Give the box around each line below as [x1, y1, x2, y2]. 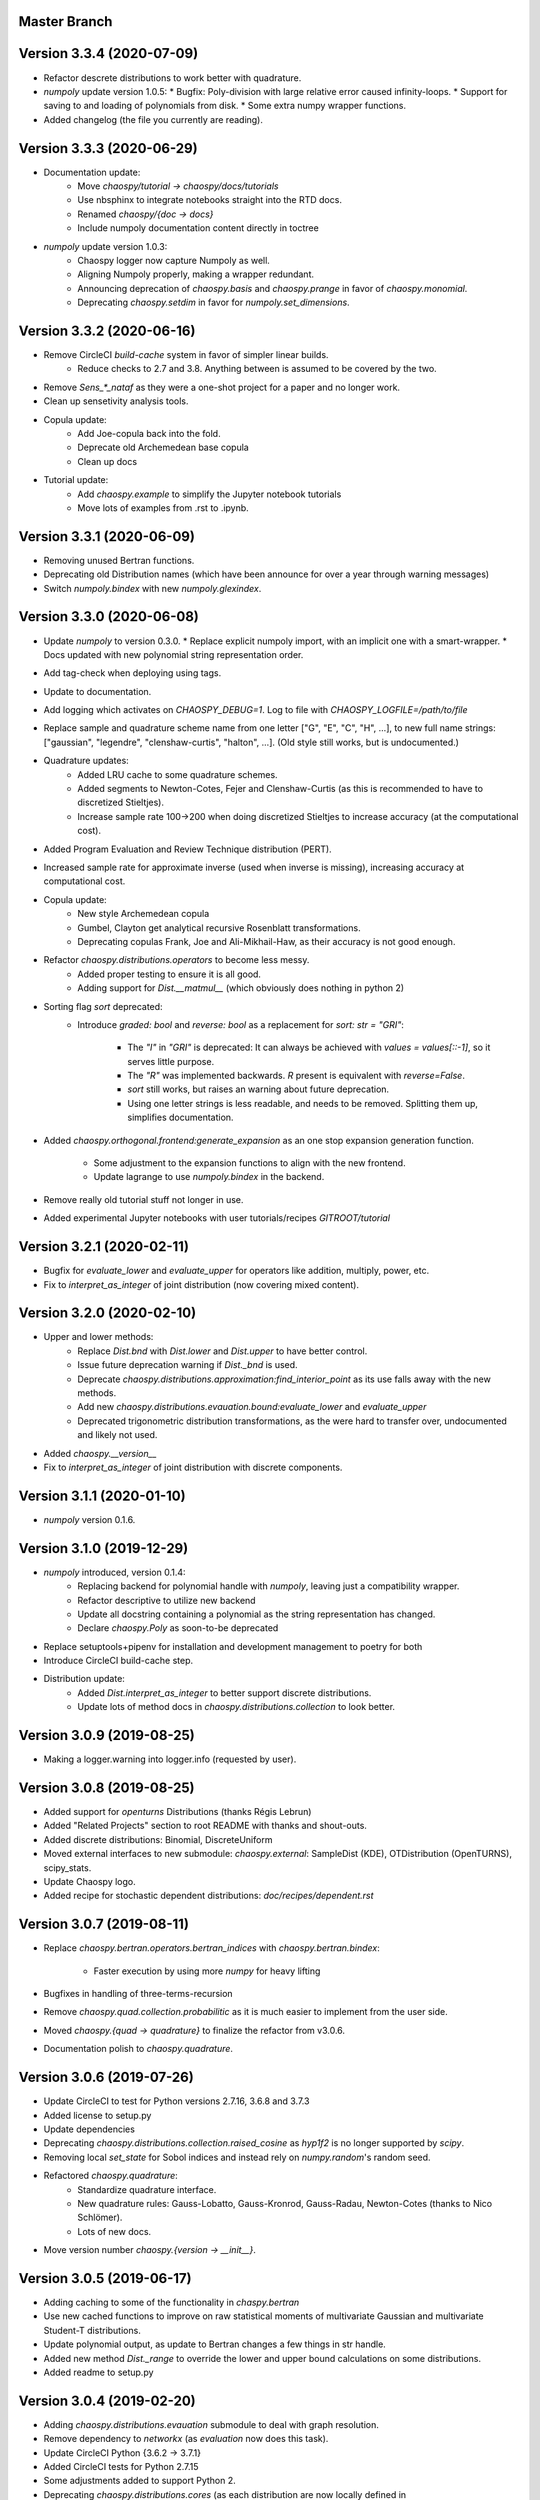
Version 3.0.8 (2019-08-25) [18, 1779, 195, 1796]
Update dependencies [43, 2123, 135, 2135]
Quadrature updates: [43, 755, 129, 767]
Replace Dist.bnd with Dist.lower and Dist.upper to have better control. [77, 1345, 368, 1357]
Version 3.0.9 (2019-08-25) [18, 1727, 195, 1744]
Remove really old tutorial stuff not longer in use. [43, 1193, 244, 1205]
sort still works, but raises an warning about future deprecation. [127, 1083, 390, 1095]
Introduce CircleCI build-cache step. [43, 1655, 194, 1667]
